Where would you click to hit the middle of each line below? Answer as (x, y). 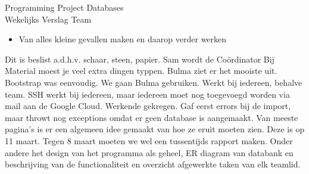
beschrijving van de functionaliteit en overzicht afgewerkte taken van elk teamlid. (153, 164)
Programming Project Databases (64, 7)
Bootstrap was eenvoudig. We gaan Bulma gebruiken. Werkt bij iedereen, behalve (154, 82)
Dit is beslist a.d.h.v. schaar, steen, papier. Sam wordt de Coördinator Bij (140, 59)
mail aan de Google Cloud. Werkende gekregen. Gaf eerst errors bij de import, (148, 106)
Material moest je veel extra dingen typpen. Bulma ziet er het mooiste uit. (141, 71)
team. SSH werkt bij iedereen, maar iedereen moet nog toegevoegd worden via (147, 94)
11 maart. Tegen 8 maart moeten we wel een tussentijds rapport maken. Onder (149, 140)
